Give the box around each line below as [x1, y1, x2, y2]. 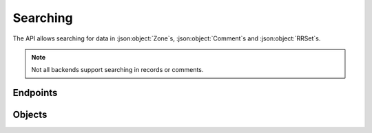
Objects [12, 109, 48, 121]
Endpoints [12, 87, 58, 99]
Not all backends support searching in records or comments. [31, 66, 204, 74]
